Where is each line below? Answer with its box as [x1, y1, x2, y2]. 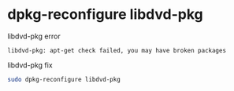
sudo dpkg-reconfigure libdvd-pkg [7, 75, 121, 83]
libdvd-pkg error [7, 31, 61, 41]
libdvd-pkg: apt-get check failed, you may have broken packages [7, 46, 226, 54]
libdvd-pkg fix [7, 60, 53, 70]
